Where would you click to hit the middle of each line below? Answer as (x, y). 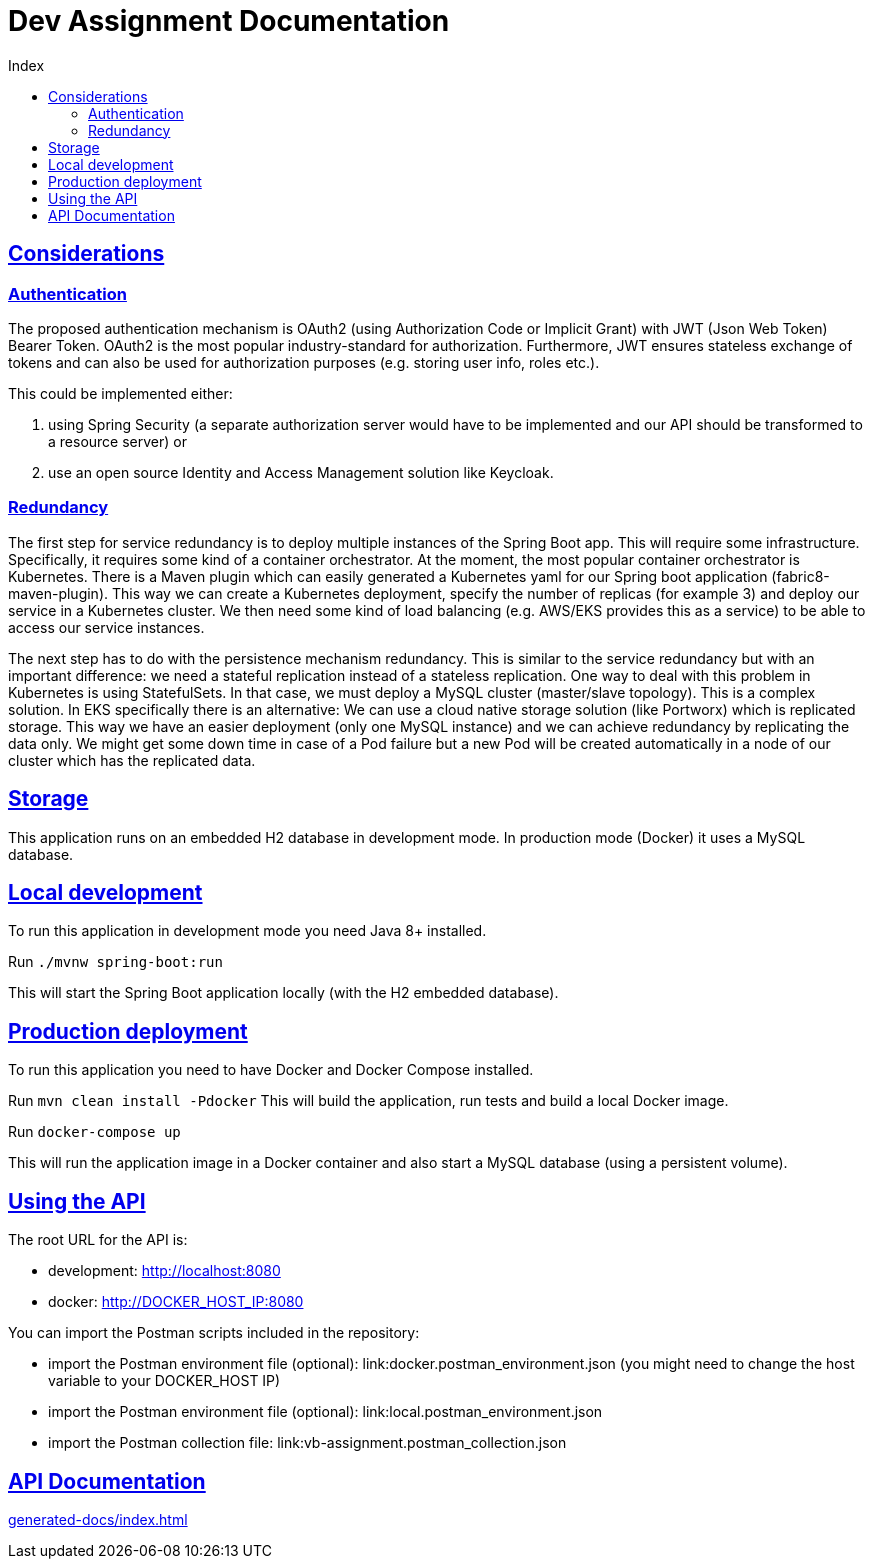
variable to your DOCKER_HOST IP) (164, 1381)
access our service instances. (106, 627)
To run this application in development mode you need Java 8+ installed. (247, 931)
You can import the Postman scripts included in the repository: (214, 1333)
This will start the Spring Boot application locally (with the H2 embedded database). (283, 993)
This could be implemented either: (120, 393)
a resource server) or (117, 441)
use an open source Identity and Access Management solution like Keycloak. (301, 472)
